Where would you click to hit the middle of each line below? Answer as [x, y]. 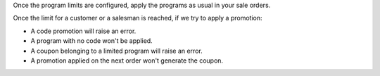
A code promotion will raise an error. [83, 31]
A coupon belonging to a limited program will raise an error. [117, 51]
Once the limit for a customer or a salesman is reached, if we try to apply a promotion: [138, 18]
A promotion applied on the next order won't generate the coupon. [127, 61]
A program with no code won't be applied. [91, 41]
